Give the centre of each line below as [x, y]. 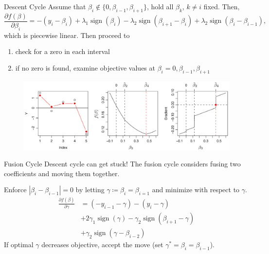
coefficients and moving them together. [62, 173]
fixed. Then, [222, 6]
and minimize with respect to [196, 190]
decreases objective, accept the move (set [102, 245]
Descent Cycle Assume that [45, 6]
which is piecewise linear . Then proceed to [67, 35]
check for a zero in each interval [63, 51]
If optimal [19, 245]
